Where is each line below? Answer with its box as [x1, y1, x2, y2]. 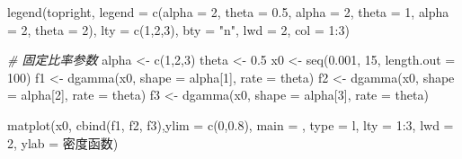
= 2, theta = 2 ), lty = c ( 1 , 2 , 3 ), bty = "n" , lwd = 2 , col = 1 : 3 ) [7, 20, 350, 39]
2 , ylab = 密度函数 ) [7, 133, 119, 152]
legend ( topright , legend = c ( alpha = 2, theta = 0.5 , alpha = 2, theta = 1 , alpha [7, 3, 449, 21]
